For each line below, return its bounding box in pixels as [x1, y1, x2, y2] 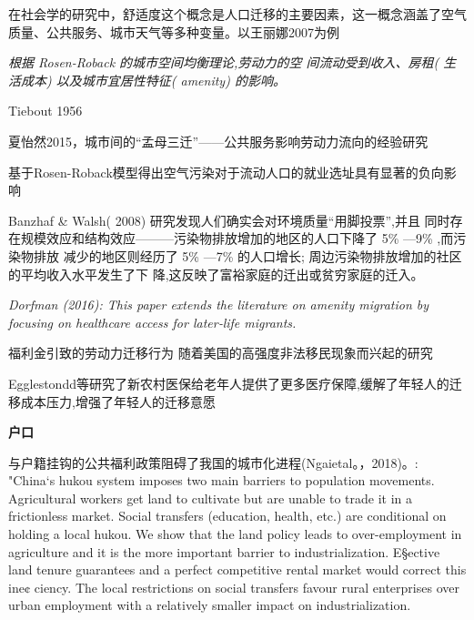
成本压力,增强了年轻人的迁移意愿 [20, 391, 216, 411]
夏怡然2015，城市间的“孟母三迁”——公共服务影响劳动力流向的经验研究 [8, 131, 429, 150]
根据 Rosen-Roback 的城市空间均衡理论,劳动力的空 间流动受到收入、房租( [8, 53, 439, 72]
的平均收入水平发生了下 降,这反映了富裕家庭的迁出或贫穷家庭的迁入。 [8, 264, 424, 283]
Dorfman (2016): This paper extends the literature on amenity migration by [8, 295, 429, 314]
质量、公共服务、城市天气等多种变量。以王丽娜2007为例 [8, 22, 339, 41]
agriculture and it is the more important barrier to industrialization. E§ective [8, 542, 440, 561]
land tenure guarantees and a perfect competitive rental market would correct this [8, 560, 467, 579]
